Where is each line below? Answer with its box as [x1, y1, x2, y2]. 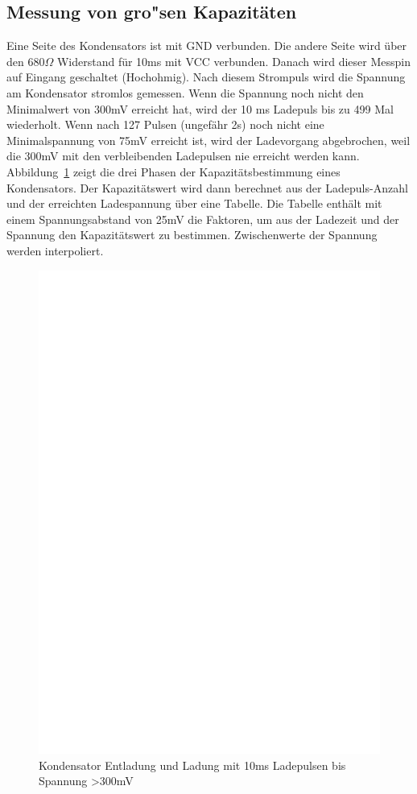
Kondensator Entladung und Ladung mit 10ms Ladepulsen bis [39, 756, 346, 773]
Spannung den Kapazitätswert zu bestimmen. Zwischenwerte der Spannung [6, 226, 378, 243]
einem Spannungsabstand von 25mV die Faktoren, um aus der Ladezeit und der [6, 210, 399, 227]
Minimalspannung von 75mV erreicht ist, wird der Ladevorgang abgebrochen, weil [6, 131, 411, 148]
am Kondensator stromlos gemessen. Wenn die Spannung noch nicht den [6, 84, 364, 101]
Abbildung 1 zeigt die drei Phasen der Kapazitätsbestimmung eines [6, 163, 341, 180]
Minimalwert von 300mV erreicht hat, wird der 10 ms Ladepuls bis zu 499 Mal [6, 100, 394, 117]
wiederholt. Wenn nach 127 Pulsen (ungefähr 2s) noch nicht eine [6, 116, 324, 133]
